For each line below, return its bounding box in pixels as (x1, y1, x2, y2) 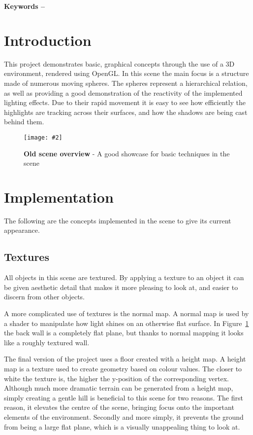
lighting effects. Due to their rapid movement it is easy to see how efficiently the (4, 97, 246, 108)
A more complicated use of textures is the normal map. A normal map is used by (4, 308, 249, 319)
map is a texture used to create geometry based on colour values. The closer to (4, 363, 242, 373)
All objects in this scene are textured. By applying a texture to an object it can (4, 272, 244, 283)
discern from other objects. (4, 291, 85, 302)
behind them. (4, 116, 44, 127)
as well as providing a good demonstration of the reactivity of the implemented (4, 87, 243, 98)
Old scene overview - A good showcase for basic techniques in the (24, 148, 230, 158)
